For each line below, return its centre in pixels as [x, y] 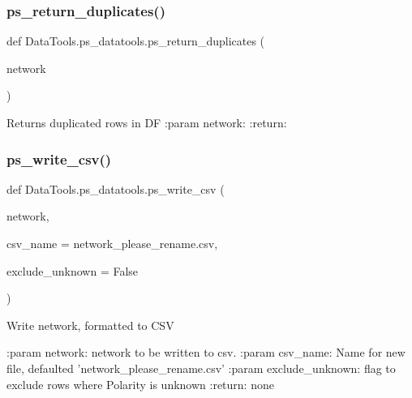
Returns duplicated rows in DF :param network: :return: [147, 122]
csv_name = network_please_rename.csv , [112, 243]
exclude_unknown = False [73, 270]
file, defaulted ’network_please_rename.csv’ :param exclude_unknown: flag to [201, 368]
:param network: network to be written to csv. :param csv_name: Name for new [206, 352]
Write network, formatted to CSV [90, 325]
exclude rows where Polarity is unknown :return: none [140, 384]
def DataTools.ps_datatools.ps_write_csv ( [116, 188]
